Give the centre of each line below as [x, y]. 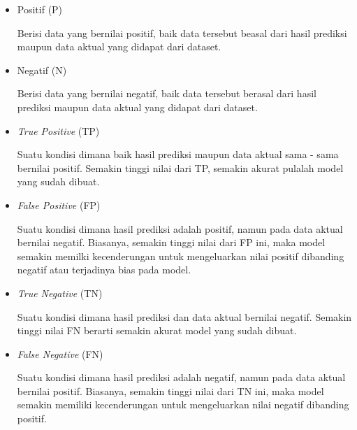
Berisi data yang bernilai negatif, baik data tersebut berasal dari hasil [167, 93]
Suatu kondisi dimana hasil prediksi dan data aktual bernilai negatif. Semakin [184, 316]
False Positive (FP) [59, 205]
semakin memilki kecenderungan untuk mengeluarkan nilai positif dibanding [181, 256]
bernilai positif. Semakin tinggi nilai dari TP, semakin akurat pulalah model [180, 167]
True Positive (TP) [58, 130]
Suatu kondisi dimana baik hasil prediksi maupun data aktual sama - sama [178, 154]
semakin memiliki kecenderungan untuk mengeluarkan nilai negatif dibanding [183, 404]
